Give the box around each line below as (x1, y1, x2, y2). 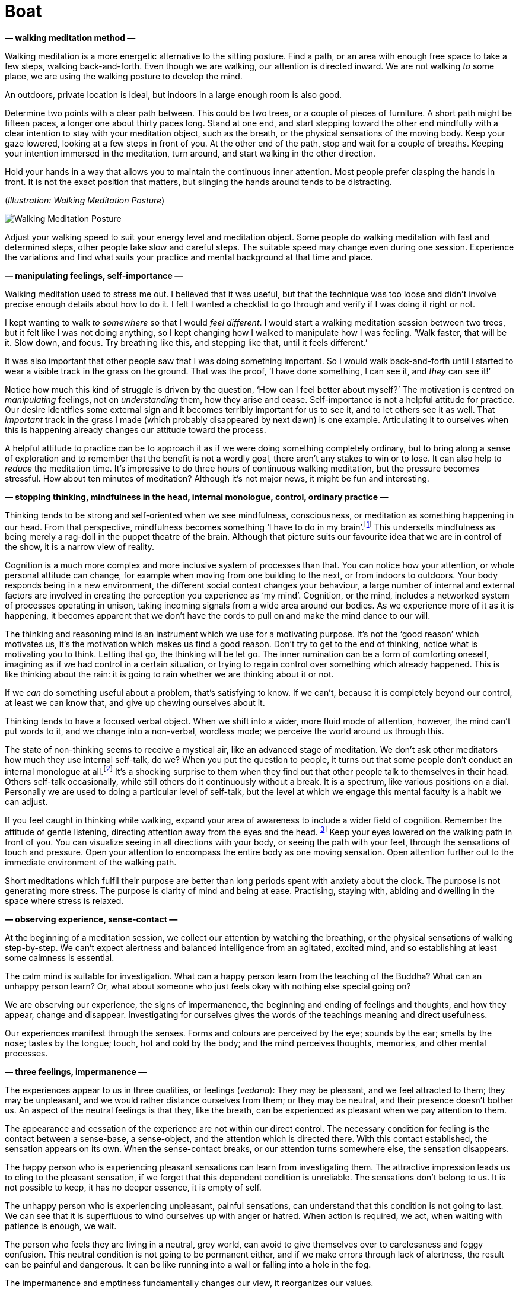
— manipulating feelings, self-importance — (5, 270, 183, 281)
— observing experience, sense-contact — (5, 914, 178, 924)
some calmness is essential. (5, 952, 114, 963)
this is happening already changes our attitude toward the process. (5, 424, 266, 435)
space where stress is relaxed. (5, 895, 124, 906)
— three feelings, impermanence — (5, 1066, 147, 1077)
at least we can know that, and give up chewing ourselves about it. (5, 698, 265, 708)
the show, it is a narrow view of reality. (5, 542, 154, 552)
